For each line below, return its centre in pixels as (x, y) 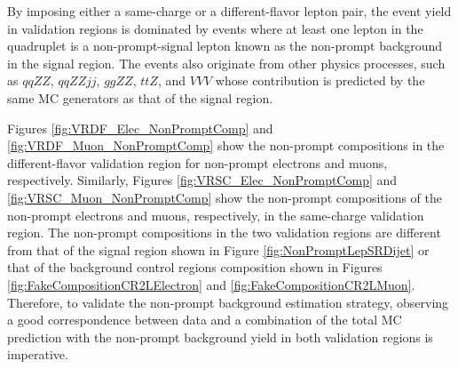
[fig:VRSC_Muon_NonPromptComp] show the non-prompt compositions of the (225, 197)
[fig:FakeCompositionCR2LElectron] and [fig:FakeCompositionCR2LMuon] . (211, 284)
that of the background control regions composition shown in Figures (195, 267)
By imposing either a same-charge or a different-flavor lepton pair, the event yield (229, 11)
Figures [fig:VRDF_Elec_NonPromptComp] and (140, 128)
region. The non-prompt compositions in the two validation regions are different (224, 233)
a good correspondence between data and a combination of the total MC (205, 320)
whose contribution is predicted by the (320, 80)
